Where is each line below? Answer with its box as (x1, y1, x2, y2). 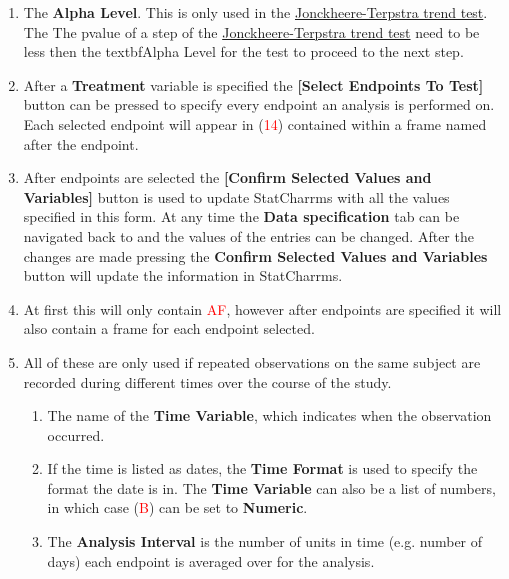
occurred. (47, 424, 105, 445)
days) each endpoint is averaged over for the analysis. (47, 550, 375, 571)
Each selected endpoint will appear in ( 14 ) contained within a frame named (23, 113, 487, 134)
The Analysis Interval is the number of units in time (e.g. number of (47, 531, 483, 552)
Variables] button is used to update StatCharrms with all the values (23, 186, 450, 207)
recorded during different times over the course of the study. (23, 371, 392, 392)
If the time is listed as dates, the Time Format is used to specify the (47, 458, 478, 479)
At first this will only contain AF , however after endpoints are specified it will (23, 298, 502, 319)
